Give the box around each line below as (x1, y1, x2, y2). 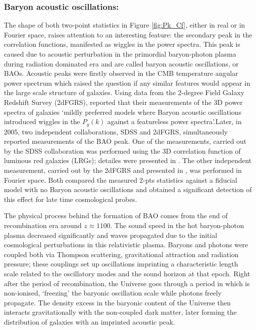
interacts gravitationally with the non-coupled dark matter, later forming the (4, 307, 237, 317)
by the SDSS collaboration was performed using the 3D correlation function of (4, 145, 241, 156)
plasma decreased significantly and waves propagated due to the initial (4, 230, 218, 240)
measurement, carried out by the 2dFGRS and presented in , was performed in (4, 165, 242, 175)
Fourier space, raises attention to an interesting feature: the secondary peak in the (4, 29, 253, 39)
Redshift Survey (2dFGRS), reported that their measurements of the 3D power (4, 97, 243, 107)
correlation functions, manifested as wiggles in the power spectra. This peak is (4, 39, 241, 49)
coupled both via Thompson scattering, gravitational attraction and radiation (4, 249, 239, 259)
